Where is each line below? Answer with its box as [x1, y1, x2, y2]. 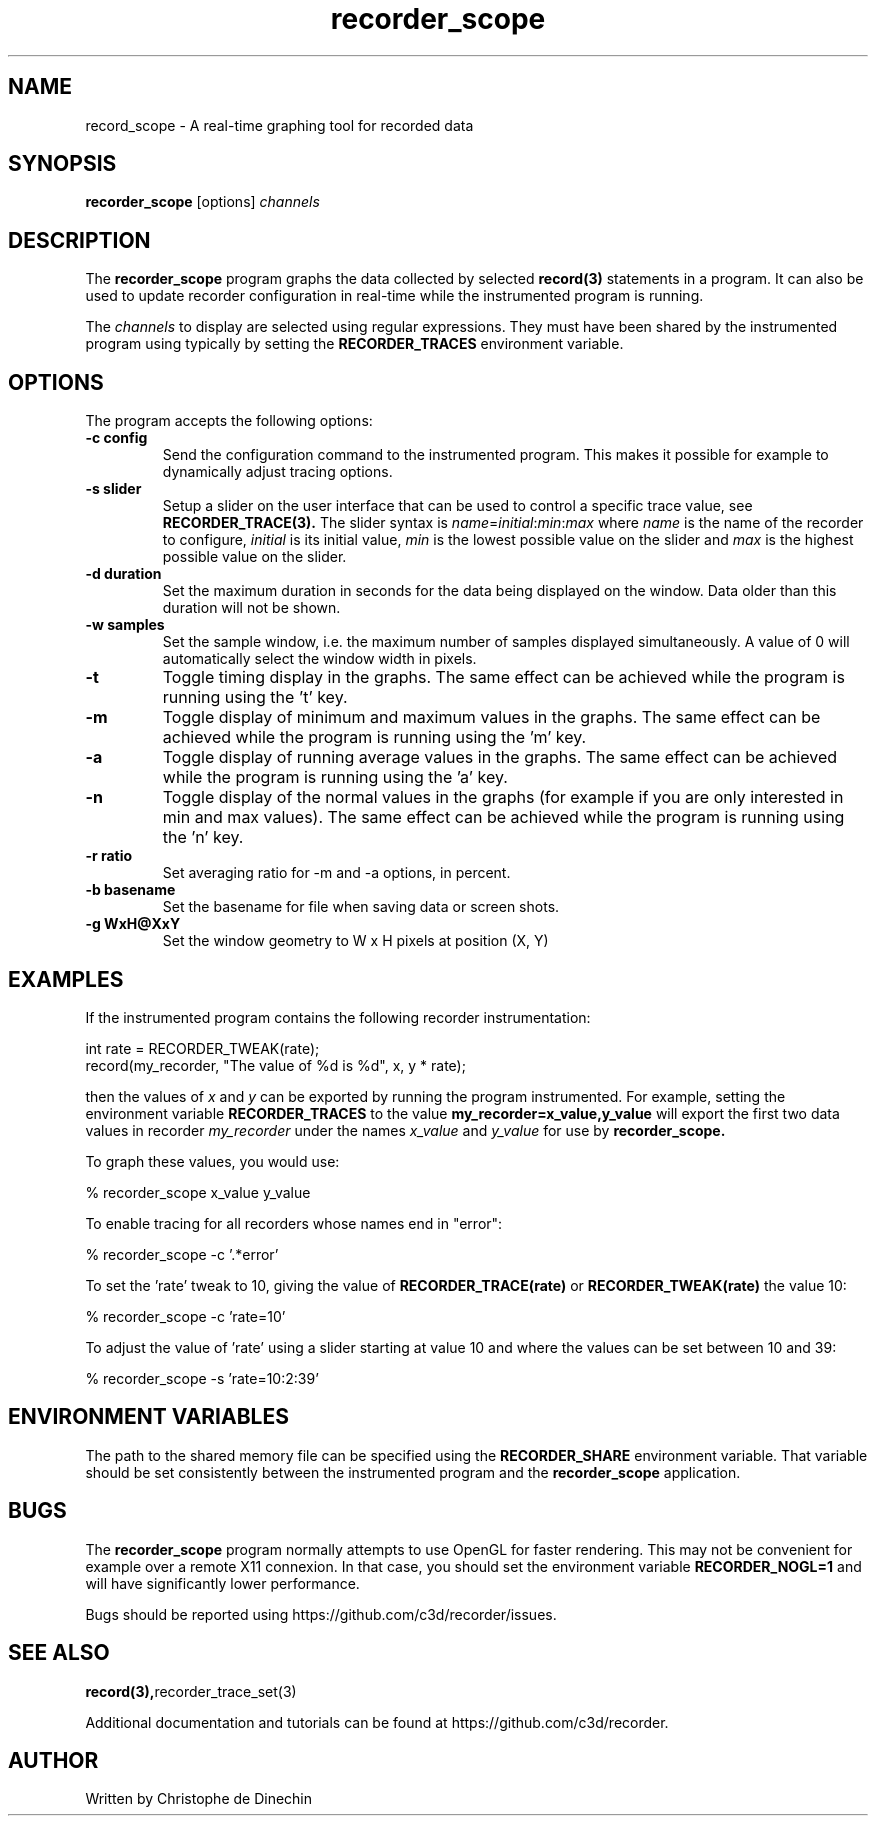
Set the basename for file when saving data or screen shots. [162, 898, 560, 916]
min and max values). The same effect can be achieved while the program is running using [162, 807, 845, 828]
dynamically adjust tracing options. [162, 463, 393, 481]
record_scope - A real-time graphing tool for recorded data [85, 116, 474, 134]
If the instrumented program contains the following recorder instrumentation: [85, 1008, 591, 1026]
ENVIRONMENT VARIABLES [8, 1404, 289, 1430]
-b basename [85, 881, 176, 899]
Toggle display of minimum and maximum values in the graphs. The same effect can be [162, 707, 821, 728]
